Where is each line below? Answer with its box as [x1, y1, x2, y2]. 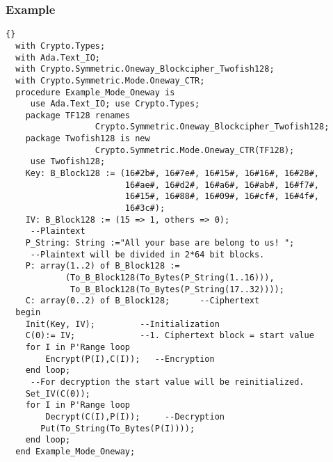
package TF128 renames [25, 110, 130, 120]
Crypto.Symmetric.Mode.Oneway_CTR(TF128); [95, 145, 295, 155]
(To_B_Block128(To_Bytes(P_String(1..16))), [65, 273, 275, 282]
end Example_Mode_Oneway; [15, 446, 136, 456]
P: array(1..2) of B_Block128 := [25, 261, 180, 271]
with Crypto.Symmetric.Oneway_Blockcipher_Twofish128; [15, 64, 275, 74]
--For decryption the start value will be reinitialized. [30, 376, 304, 387]
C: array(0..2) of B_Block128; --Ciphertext [25, 296, 260, 306]
